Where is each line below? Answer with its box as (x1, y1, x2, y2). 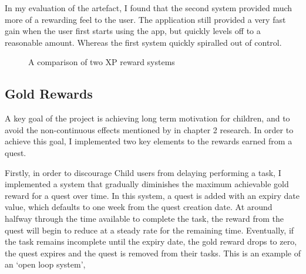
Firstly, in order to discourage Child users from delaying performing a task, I (5, 166, 281, 178)
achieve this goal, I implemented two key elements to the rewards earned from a (5, 135, 292, 147)
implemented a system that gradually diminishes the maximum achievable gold (5, 178, 289, 190)
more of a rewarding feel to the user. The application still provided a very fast (5, 13, 286, 25)
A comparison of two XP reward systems (28, 56, 175, 68)
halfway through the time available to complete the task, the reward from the (5, 212, 284, 224)
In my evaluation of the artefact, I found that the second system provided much (5, 2, 292, 13)
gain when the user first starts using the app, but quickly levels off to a (5, 25, 261, 37)
